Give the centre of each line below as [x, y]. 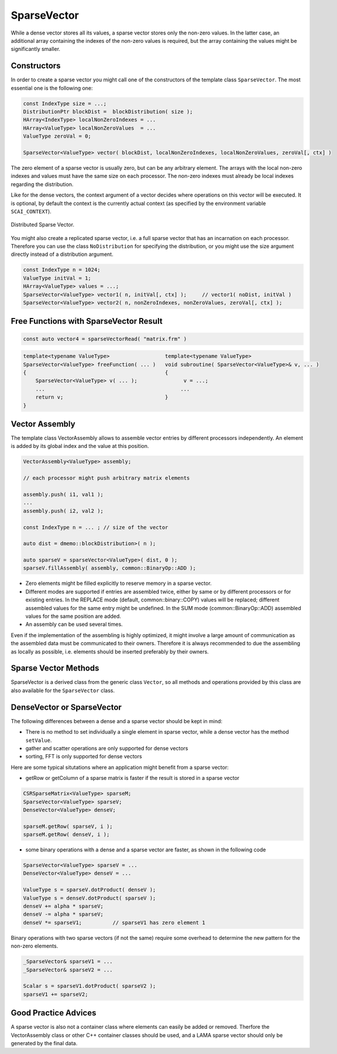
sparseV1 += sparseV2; [56, 994]
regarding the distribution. [42, 184]
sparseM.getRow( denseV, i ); [66, 835]
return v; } [102, 397]
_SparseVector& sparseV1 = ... [68, 961]
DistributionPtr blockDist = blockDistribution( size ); [108, 112]
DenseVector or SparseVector [66, 707]
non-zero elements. [35, 946]
